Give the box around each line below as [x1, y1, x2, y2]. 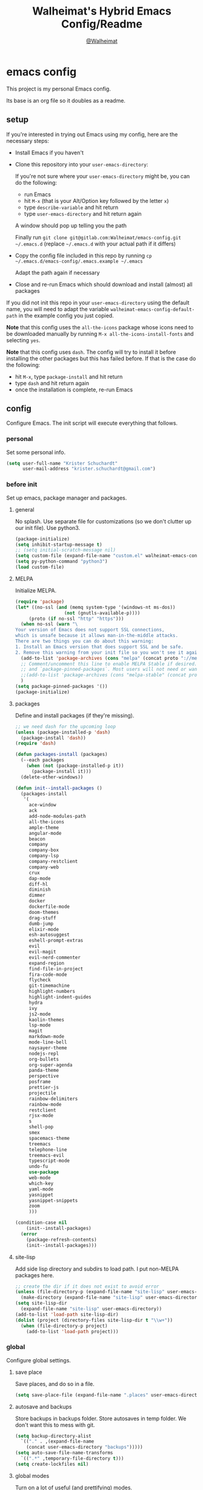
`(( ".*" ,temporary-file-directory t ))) [21, 1455, 124, 1462]
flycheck [28, 977, 51, 983]
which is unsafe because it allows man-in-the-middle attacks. [15, 633, 179, 639]
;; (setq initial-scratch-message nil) [15, 547, 116, 554]
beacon [28, 836, 45, 842]
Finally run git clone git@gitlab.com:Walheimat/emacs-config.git [15, 233, 182, 241]
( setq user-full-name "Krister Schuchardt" [6, 460, 118, 466]
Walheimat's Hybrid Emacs [32, 4, 171, 18]
